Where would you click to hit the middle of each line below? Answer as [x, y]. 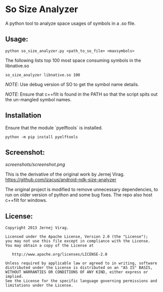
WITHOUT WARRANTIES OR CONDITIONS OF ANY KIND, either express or [77, 272]
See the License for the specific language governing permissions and [81, 281]
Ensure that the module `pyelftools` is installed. [54, 128]
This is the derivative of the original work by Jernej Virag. [65, 174]
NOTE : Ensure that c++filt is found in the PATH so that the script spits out [81, 94]
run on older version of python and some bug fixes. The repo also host [79, 195]
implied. [14, 277]
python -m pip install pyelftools [42, 137]
